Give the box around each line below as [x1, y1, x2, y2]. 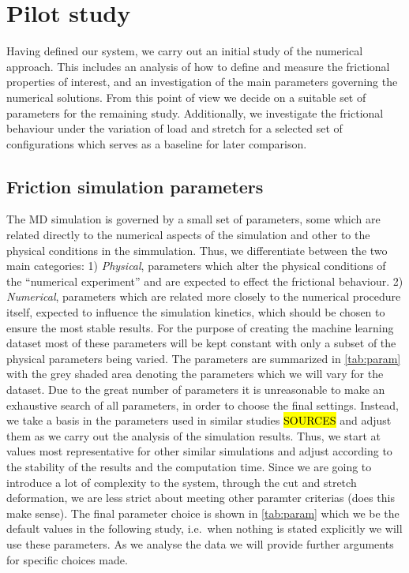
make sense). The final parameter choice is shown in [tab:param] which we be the [6, 504, 400, 521]
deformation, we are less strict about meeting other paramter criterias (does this [6, 489, 395, 506]
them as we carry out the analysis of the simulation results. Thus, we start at [6, 427, 381, 444]
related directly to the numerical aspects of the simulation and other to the [6, 227, 370, 243]
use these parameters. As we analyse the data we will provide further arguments [6, 535, 394, 552]
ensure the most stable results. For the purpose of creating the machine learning [6, 319, 394, 335]
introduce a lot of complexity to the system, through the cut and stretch [6, 474, 357, 490]
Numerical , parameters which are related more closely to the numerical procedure [6, 288, 401, 305]
